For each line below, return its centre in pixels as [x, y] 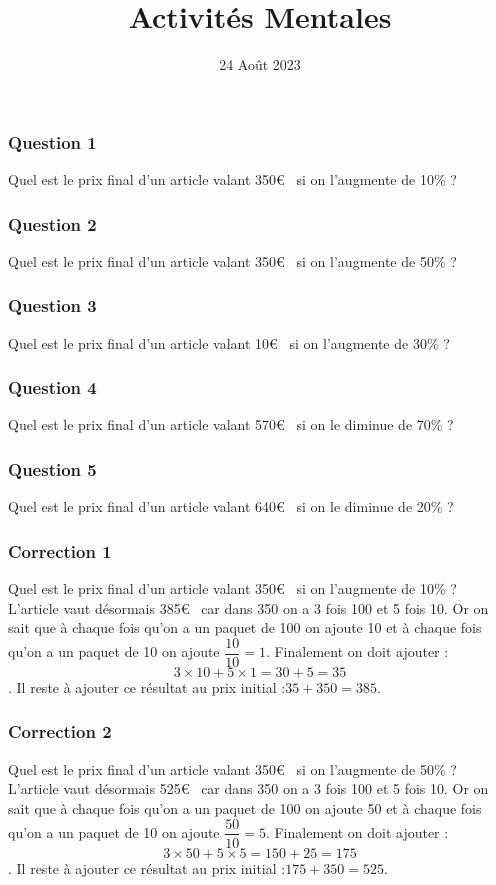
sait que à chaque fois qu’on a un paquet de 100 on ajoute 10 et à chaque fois [245, 627]
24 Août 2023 [260, 64]
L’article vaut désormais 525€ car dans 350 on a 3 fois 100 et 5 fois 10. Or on [248, 788]
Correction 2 [60, 731]
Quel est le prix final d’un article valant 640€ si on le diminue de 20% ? [231, 506]
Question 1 [52, 141]
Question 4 [52, 387]
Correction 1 [60, 550]
